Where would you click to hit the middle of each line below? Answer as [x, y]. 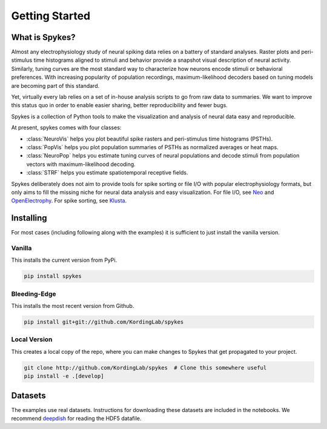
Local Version [32, 339]
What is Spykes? [43, 37]
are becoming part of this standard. [55, 85]
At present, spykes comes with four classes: [66, 128]
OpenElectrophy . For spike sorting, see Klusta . [69, 201]
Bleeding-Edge [34, 294]
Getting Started [51, 16]
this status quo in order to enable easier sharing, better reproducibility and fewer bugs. [120, 105]
